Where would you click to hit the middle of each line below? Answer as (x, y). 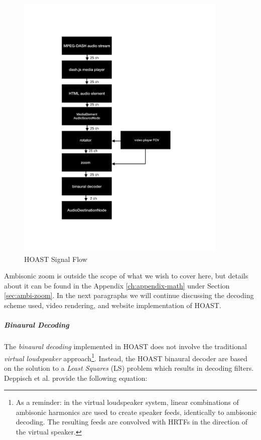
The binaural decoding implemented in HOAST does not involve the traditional (125, 346)
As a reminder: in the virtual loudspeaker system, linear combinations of (127, 402)
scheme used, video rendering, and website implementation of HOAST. (113, 305)
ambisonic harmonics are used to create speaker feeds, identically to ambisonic (136, 412)
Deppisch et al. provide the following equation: (76, 378)
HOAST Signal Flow (56, 259)
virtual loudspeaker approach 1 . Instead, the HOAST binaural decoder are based (126, 357)
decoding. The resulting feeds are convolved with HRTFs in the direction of (132, 422)
